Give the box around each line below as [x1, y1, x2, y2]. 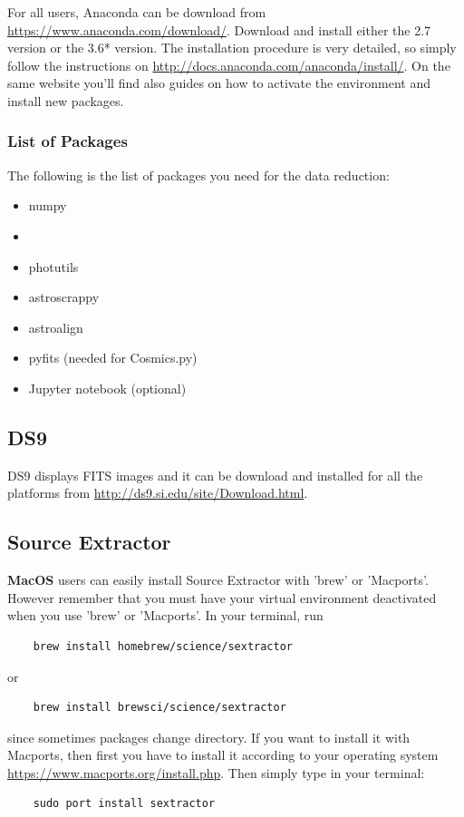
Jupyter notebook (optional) [28, 378, 187, 397]
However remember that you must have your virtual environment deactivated [7, 588, 437, 607]
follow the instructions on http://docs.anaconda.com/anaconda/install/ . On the [7, 55, 450, 74]
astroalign [28, 317, 83, 336]
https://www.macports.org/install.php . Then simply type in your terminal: [7, 763, 425, 782]
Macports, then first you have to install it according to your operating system [7, 745, 439, 764]
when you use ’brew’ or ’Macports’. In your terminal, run [7, 606, 324, 625]
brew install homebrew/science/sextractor [33, 639, 293, 653]
